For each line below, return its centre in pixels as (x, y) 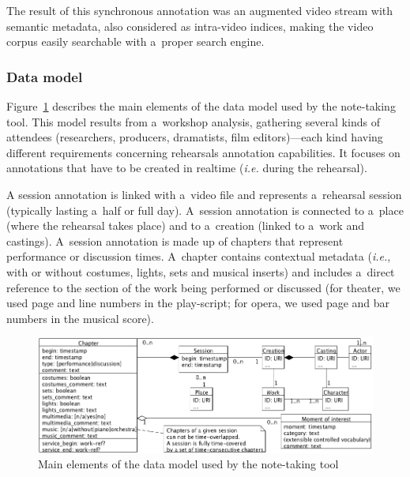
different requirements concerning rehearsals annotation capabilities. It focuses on (203, 152)
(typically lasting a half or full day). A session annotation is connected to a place (205, 210)
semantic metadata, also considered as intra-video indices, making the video (190, 26)
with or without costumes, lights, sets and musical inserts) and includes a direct (201, 271)
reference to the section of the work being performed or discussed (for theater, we (203, 287)
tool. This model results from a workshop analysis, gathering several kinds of (193, 121)
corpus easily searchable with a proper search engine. (135, 41)
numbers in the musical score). (80, 318)
